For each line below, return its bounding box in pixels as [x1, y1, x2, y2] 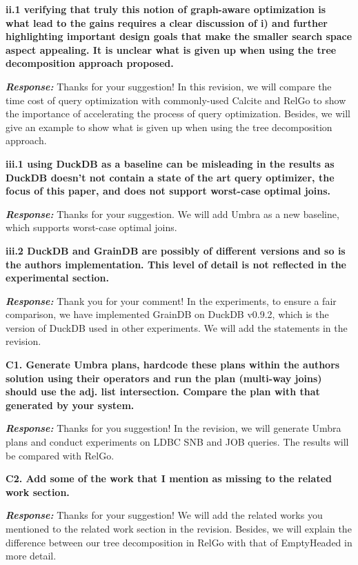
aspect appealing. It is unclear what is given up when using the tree [6, 42, 337, 57]
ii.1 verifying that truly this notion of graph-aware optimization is [6, 2, 326, 16]
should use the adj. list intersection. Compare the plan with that [6, 384, 320, 399]
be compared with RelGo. [6, 448, 115, 462]
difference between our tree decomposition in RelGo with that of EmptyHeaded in [6, 535, 352, 549]
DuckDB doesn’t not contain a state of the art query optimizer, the [6, 170, 335, 184]
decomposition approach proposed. [6, 56, 174, 70]
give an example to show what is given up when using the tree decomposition [6, 119, 332, 134]
